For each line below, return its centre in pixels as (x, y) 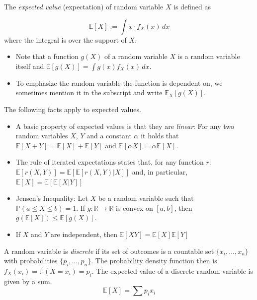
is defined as (192, 6)
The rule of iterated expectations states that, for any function (110, 162)
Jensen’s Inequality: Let (52, 198)
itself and (30, 66)
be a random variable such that (146, 198)
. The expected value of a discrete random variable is (172, 270)
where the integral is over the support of (65, 39)
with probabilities (31, 261)
